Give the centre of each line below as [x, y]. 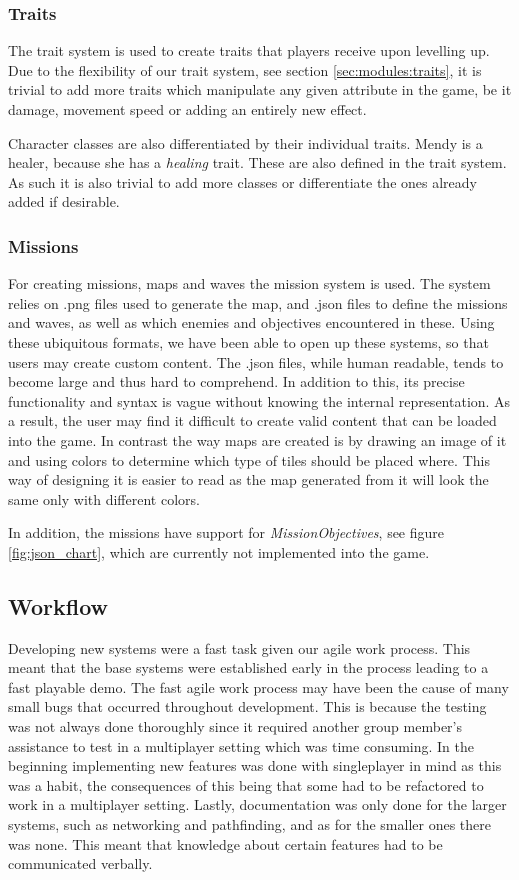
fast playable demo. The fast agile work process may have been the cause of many [258, 686]
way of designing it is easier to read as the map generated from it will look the [248, 479]
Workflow [58, 605]
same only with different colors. [104, 498]
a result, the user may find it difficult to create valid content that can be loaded [252, 420]
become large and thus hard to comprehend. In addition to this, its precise [236, 381]
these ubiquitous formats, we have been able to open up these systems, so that [248, 341]
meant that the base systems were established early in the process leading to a [248, 667]
